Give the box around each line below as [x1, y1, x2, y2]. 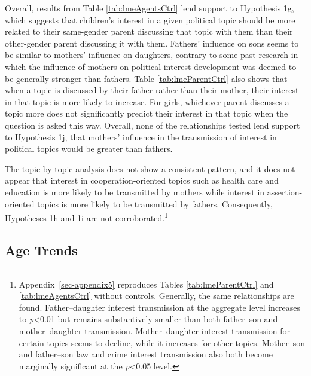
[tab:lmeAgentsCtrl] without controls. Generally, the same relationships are [19, 289, 294, 302]
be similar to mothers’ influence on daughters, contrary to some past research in [5, 48, 298, 61]
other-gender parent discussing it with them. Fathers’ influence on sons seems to [5, 36, 299, 49]
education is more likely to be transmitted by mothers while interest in [5, 185, 265, 198]
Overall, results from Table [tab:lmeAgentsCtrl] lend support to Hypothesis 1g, [5, 2, 294, 14]
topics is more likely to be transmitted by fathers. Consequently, [37, 197, 273, 210]
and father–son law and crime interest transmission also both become [19, 348, 273, 360]
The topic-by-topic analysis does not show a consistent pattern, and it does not [5, 162, 295, 175]
